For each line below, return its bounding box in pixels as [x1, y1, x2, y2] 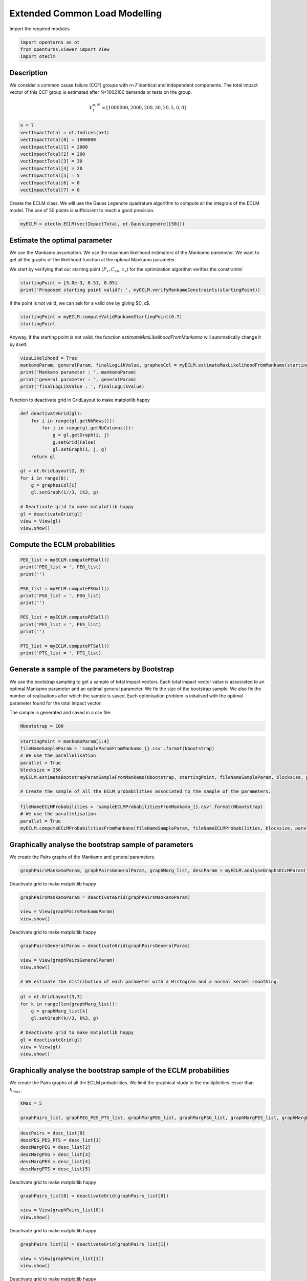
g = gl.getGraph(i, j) [52, 432, 109, 438]
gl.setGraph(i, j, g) [52, 446, 107, 452]
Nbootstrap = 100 [20, 723, 64, 729]
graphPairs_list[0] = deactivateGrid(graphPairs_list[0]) [20, 1193, 169, 1199]
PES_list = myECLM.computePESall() [20, 614, 109, 620]
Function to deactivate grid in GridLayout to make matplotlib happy [9, 397, 150, 403]
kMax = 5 [20, 1101, 42, 1106]
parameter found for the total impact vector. [9, 700, 102, 706]
